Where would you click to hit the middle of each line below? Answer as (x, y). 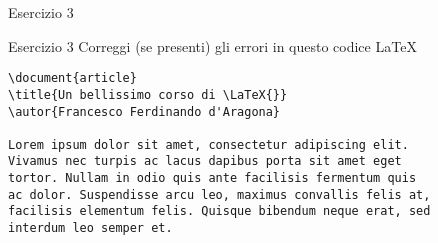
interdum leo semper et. (90, 228)
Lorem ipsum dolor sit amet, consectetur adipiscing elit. (208, 144)
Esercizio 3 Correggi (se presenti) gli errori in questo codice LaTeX (212, 45)
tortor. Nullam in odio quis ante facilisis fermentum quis (212, 178)
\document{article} (72, 78)
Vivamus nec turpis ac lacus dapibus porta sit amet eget (205, 161)
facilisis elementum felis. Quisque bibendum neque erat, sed (219, 211)
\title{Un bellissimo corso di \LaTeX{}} (148, 94)
